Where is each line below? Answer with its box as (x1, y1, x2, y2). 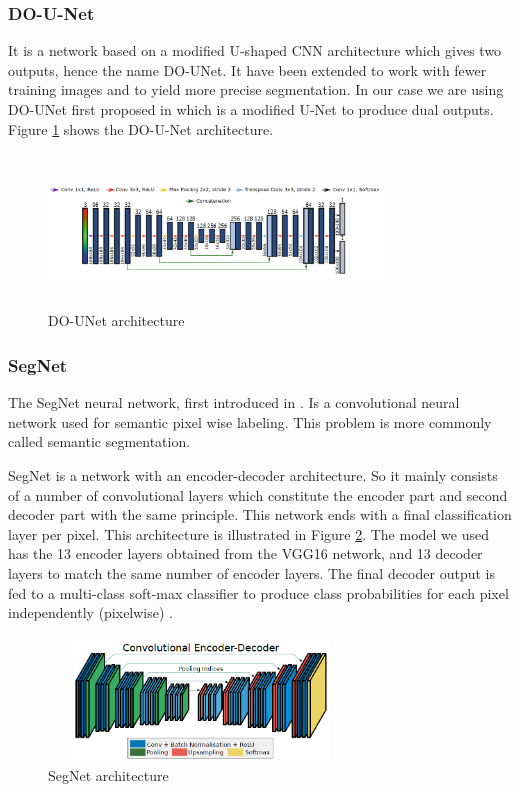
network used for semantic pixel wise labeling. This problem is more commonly (8, 411, 492, 432)
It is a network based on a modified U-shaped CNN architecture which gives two (8, 40, 502, 61)
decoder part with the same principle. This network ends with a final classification (8, 504, 512, 525)
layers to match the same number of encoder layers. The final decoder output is (8, 562, 495, 583)
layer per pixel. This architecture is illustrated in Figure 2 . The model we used (8, 523, 489, 544)
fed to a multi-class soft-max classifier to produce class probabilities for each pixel (8, 582, 509, 603)
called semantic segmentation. (8, 431, 191, 452)
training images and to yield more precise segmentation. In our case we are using (8, 79, 504, 100)
